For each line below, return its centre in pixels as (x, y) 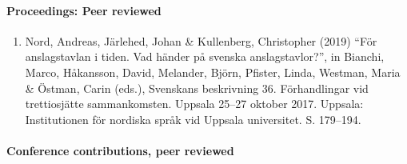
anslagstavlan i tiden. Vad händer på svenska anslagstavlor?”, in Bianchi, (205, 56)
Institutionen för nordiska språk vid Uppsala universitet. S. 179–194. (193, 119)
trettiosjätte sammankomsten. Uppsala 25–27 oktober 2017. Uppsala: (194, 104)
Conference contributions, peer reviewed (120, 150)
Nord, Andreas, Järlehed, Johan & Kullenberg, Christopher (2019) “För (201, 40)
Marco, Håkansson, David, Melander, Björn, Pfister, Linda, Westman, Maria (213, 72)
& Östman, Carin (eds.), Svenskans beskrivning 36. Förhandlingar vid (197, 88)
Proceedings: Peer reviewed (84, 10)
